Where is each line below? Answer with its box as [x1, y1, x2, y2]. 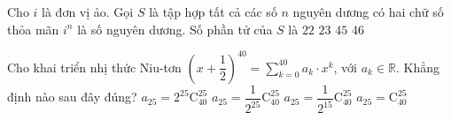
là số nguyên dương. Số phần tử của [77, 19, 273, 38]
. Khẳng [395, 57, 439, 76]
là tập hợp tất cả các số [149, 3, 277, 20]
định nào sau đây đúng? [7, 87, 137, 106]
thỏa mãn [7, 19, 59, 38]
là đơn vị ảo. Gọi [42, 3, 134, 20]
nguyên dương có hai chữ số [292, 3, 444, 20]
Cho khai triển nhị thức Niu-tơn [7, 57, 182, 76]
